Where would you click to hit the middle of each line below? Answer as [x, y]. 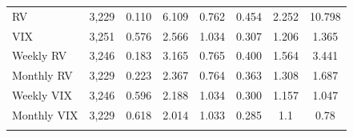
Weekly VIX [42, 95]
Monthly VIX [45, 114]
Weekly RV [40, 55]
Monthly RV [42, 75]
